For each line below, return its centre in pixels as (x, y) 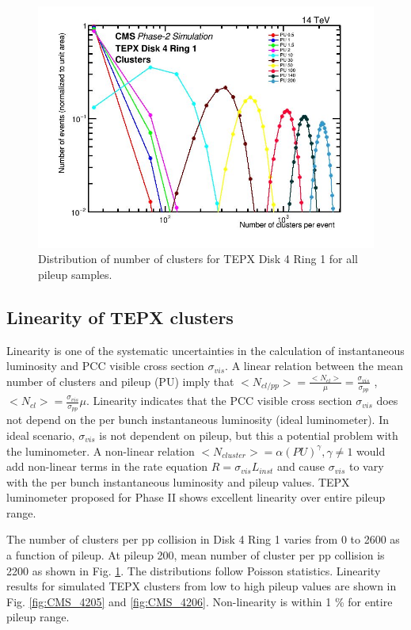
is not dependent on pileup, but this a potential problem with (249, 435)
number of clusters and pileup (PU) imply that (120, 381)
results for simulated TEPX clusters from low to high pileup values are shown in (202, 586)
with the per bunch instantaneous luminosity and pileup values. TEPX (178, 481)
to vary (366, 466)
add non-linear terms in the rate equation (107, 466)
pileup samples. (75, 274)
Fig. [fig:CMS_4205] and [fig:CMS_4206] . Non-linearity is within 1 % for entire (200, 601)
